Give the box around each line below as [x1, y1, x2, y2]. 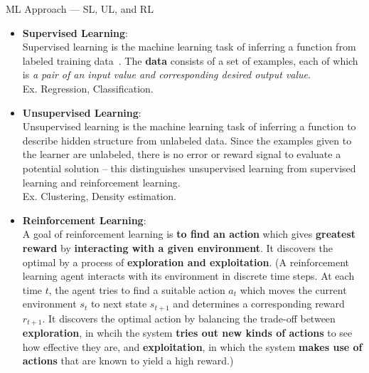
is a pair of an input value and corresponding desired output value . [22, 67, 311, 82]
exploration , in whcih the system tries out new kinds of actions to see [22, 325, 353, 340]
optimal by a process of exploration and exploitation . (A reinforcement [22, 254, 350, 269]
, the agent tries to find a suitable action [48, 282, 225, 297]
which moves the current [240, 282, 347, 297]
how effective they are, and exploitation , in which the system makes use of [22, 339, 363, 354]
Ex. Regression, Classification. [22, 80, 154, 95]
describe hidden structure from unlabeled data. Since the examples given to [22, 132, 352, 147]
